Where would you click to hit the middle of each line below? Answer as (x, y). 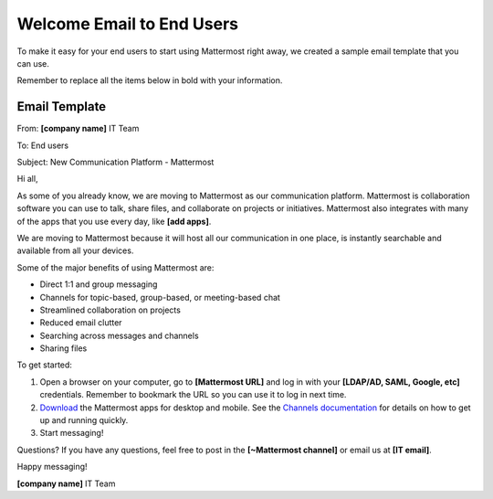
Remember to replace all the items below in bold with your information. (150, 80)
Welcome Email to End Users (128, 24)
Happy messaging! (52, 467)
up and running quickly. (84, 420)
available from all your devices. (75, 250)
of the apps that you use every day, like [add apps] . (114, 221)
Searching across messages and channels (120, 335)
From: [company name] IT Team (78, 129)
